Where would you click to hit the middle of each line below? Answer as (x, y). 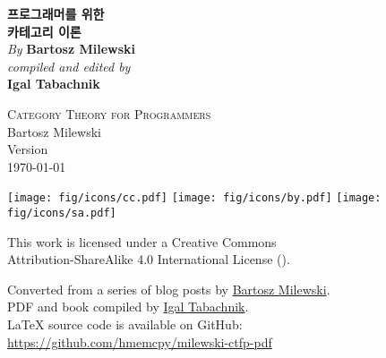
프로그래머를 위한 (56, 13)
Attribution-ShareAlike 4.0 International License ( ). (149, 259)
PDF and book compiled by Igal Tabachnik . (128, 307)
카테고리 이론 (44, 31)
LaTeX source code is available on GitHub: (125, 324)
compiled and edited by (69, 66)
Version (28, 149)
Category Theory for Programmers (109, 113)
